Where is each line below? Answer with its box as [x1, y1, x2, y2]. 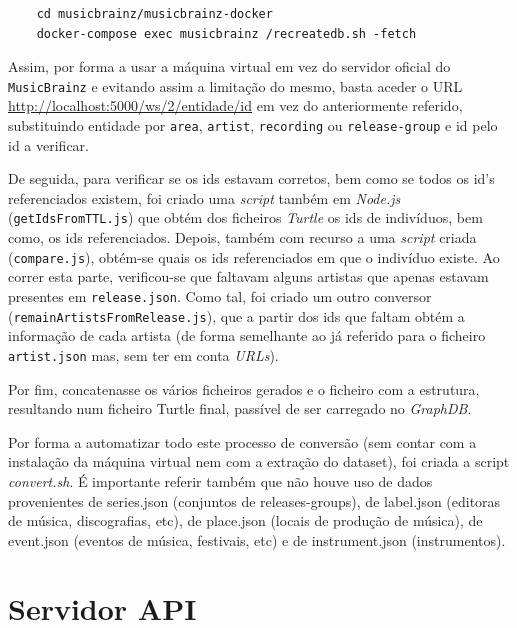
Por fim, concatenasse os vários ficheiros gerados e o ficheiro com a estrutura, [8, 378, 480, 399]
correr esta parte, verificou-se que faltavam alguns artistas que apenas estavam [8, 266, 489, 287]
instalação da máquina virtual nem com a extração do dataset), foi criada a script [8, 451, 510, 472]
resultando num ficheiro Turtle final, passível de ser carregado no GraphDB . [8, 398, 472, 419]
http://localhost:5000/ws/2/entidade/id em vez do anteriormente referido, [8, 95, 463, 116]
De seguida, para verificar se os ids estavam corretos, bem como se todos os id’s [8, 168, 495, 189]
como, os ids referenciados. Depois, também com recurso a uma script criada [8, 227, 477, 248]
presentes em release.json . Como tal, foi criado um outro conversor [8, 285, 432, 306]
